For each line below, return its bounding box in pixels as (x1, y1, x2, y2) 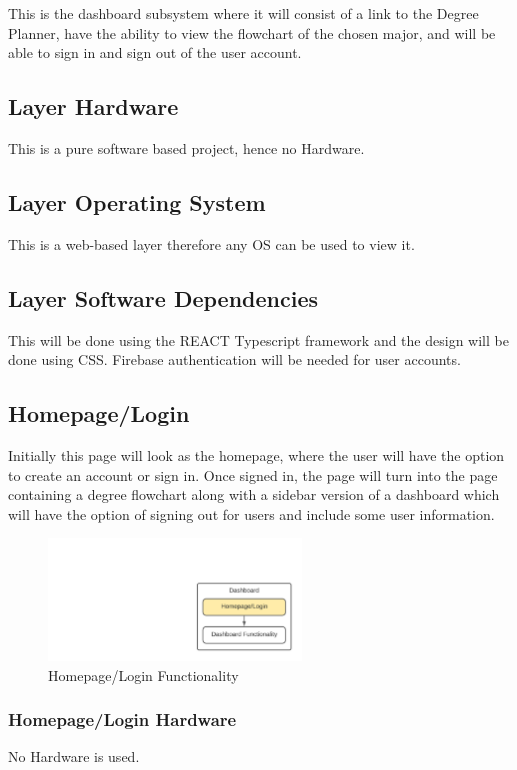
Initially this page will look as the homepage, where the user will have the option (8, 444, 505, 465)
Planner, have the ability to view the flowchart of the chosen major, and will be (8, 22, 496, 43)
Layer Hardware (8, 91, 179, 122)
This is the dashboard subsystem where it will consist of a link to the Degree (8, 3, 479, 23)
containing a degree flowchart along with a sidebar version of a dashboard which (8, 484, 500, 505)
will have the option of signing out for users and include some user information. (8, 503, 495, 524)
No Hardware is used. (8, 746, 140, 767)
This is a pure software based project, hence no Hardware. (8, 137, 365, 158)
